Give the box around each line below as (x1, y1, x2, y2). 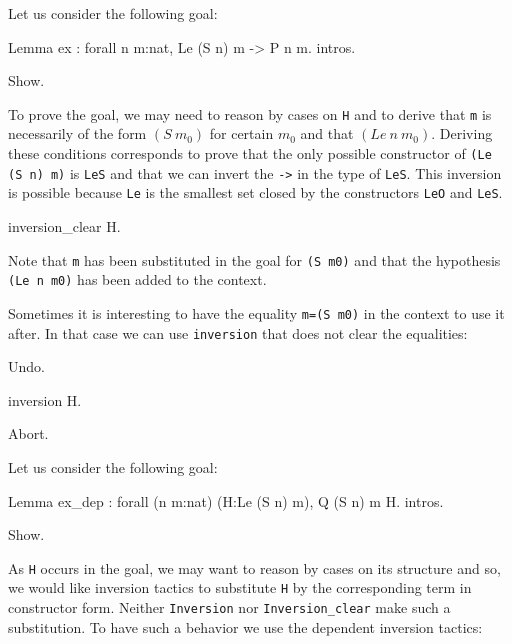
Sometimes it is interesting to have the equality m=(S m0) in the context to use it (8, 302, 505, 323)
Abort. (8, 423, 49, 444)
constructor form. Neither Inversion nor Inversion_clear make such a (8, 597, 451, 618)
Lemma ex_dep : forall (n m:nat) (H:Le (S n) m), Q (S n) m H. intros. (8, 490, 444, 511)
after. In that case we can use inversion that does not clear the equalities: (8, 322, 468, 343)
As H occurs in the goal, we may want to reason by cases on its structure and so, (8, 557, 501, 578)
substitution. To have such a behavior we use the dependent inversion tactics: (8, 616, 483, 637)
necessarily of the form (8, 123, 147, 144)
